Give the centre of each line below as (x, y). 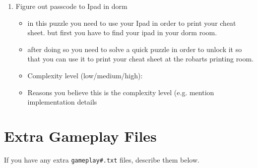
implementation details (62, 102)
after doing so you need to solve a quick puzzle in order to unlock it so (135, 49)
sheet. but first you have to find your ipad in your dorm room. (122, 32)
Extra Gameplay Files (80, 136)
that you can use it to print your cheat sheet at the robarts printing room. (141, 59)
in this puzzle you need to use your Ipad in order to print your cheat (132, 23)
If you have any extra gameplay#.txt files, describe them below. (102, 159)
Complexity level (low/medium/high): (85, 75)
